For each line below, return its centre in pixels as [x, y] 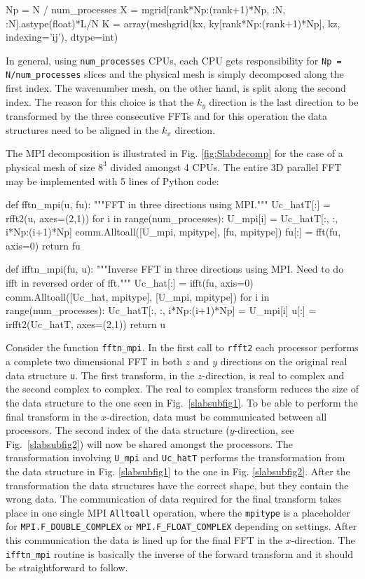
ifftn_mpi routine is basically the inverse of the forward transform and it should [179, 553]
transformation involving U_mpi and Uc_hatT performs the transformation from [175, 457]
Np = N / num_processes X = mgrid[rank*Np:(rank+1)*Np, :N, [146, 9]
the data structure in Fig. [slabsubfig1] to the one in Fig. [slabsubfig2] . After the [178, 471]
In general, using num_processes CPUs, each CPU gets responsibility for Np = [174, 60]
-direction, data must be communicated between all [216, 416]
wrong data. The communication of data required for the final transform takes [174, 499]
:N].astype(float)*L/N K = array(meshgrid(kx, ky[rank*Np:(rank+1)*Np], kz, [173, 23]
